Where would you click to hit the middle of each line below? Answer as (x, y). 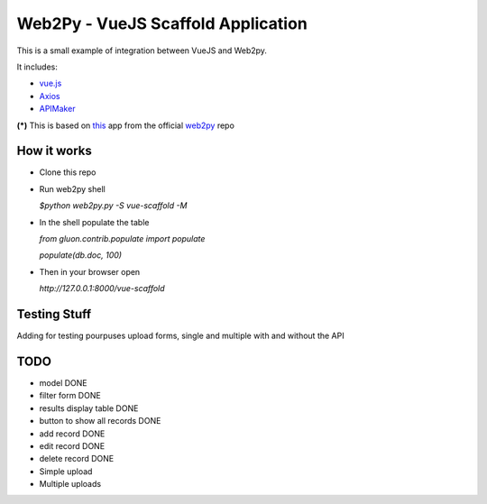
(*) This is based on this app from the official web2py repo (125, 125)
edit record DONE (72, 445)
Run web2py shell (72, 188)
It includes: (37, 67)
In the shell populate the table (94, 222)
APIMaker (57, 109)
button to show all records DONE (100, 421)
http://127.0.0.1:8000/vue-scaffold (102, 289)
